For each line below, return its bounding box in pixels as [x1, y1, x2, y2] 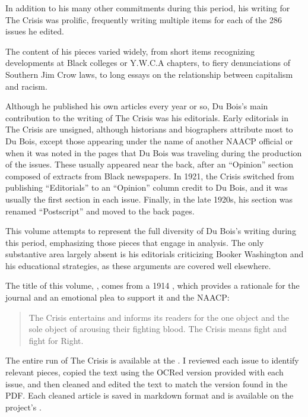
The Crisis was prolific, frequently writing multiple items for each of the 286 [5, 13, 282, 26]
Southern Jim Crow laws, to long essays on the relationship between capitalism [5, 68, 293, 80]
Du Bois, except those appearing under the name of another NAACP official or [5, 134, 293, 147]
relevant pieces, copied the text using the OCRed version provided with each [5, 366, 284, 378]
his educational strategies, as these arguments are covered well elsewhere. [5, 259, 271, 271]
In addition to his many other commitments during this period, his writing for [5, 2, 290, 14]
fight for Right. [28, 334, 84, 346]
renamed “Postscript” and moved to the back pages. [5, 204, 195, 217]
